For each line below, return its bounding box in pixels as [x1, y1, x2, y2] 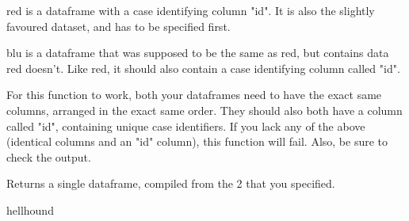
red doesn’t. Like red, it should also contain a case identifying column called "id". [6, 59, 400, 76]
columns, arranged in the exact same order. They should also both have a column [6, 101, 403, 118]
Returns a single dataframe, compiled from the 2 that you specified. [6, 175, 335, 192]
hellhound [6, 201, 54, 218]
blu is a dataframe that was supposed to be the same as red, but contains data [6, 44, 389, 61]
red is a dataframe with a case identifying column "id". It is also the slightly [6, 2, 375, 18]
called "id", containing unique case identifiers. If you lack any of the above [6, 117, 365, 134]
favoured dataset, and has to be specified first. [6, 17, 231, 34]
